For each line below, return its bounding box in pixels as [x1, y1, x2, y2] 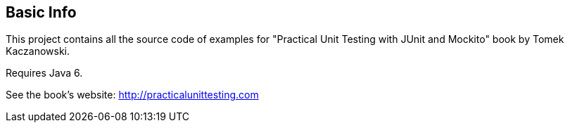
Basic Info [6, 4, 77, 21]
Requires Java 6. [6, 67, 83, 79]
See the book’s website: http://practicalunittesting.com [6, 89, 259, 101]
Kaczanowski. [6, 45, 70, 58]
